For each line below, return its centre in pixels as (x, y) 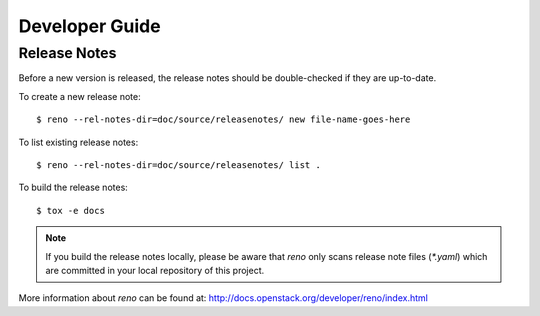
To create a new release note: (79, 96)
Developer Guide (89, 26)
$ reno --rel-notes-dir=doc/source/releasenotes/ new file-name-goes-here (223, 119)
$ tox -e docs (70, 210)
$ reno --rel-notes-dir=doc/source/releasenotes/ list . (179, 164)
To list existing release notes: (78, 142)
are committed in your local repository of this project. (155, 270)
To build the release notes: (73, 187)
